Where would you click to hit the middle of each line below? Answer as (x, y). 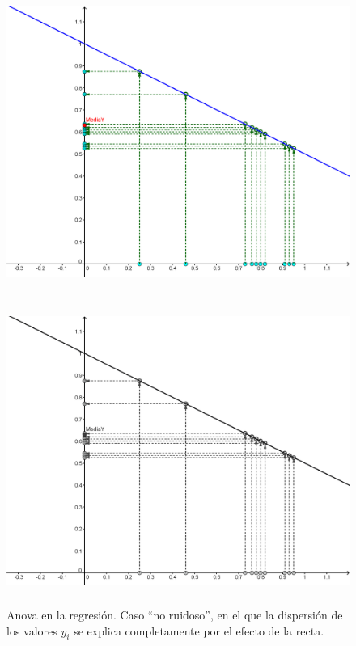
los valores (32, 630)
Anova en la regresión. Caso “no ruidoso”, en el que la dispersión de (175, 615)
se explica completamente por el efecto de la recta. (199, 630)
